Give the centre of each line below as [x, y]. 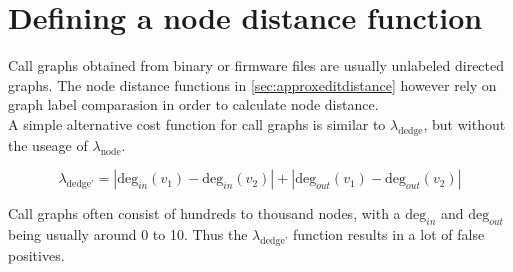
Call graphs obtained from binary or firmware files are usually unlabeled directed [256, 65]
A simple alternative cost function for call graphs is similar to [197, 123]
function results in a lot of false [388, 234]
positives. [36, 254]
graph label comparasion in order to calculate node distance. [193, 104]
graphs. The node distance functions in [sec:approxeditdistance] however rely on [252, 84]
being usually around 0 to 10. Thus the [128, 234]
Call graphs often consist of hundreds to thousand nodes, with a [204, 213]
